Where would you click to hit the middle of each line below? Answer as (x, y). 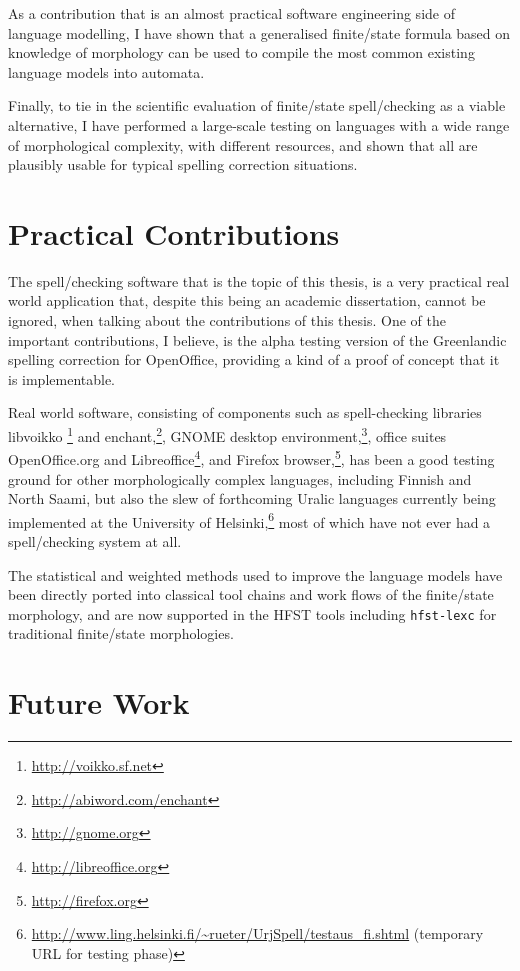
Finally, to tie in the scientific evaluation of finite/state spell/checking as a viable (257, 105)
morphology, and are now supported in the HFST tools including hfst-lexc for (252, 613)
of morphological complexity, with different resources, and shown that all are (243, 144)
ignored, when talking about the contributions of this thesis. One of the (227, 320)
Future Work (99, 702)
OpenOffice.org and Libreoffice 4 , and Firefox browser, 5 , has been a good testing (251, 457)
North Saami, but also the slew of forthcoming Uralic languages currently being (252, 498)
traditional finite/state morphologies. (121, 633)
